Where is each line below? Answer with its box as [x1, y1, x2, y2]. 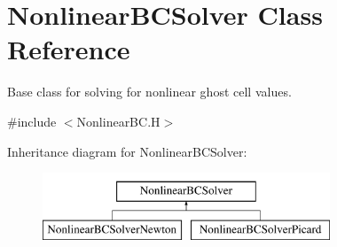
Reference [7, 31, 130, 67]
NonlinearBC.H [76, 112, 161, 130]
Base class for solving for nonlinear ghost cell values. [7, 82, 292, 101]
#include [7, 112, 57, 130]
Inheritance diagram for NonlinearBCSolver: [7, 142, 247, 160]
